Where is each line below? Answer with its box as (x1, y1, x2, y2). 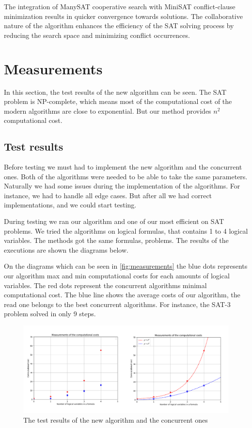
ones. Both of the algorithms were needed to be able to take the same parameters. (4, 171, 248, 181)
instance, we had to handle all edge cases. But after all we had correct (4, 190, 212, 200)
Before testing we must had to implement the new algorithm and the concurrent (4, 162, 242, 172)
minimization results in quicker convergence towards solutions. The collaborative (4, 11, 243, 21)
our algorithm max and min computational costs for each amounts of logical (4, 271, 230, 281)
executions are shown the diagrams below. (4, 244, 128, 255)
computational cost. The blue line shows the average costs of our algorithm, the (4, 290, 240, 300)
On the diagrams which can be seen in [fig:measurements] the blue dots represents (4, 261, 248, 271)
